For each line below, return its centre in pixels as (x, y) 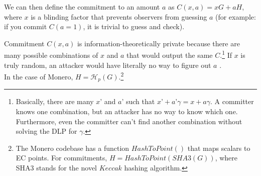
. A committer (232, 101)
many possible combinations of (51, 55)
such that (140, 101)
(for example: (235, 16)
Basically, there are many (55, 101)
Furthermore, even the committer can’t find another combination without (129, 121)
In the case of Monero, (39, 76)
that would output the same (169, 55)
